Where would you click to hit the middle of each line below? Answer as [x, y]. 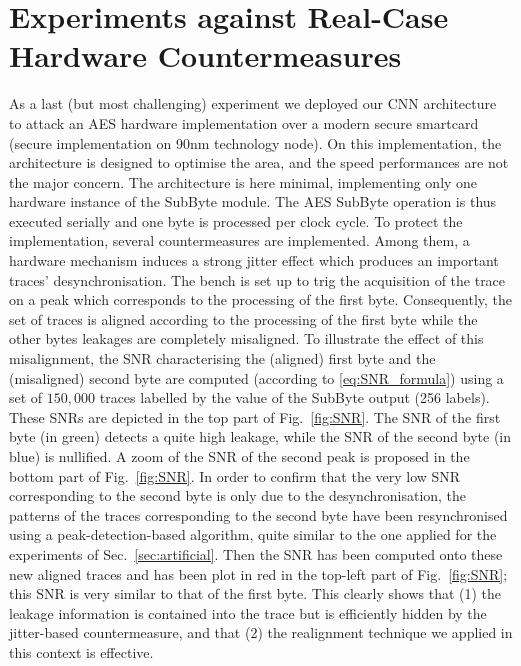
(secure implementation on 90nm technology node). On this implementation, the [255, 142]
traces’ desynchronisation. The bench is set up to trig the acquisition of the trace [257, 279]
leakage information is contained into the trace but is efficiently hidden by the [248, 612]
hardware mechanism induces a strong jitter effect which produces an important [254, 260]
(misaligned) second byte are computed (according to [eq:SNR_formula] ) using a [256, 377]
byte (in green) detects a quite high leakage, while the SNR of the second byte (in [260, 436]
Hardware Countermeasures [205, 55]
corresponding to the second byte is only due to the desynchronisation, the [238, 495]
